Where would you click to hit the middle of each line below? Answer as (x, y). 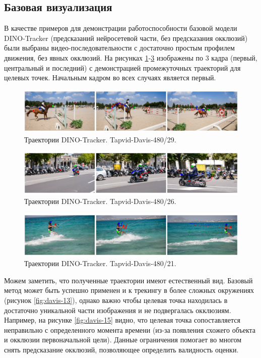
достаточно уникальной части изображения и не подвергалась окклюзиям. (118, 310)
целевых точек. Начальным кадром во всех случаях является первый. (110, 78)
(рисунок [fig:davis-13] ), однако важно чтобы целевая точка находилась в (116, 300)
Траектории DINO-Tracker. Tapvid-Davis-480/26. (100, 201)
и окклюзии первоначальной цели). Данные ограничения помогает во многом (123, 340)
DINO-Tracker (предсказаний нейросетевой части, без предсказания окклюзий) (126, 38)
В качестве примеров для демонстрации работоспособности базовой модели (121, 28)
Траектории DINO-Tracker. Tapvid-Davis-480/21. (100, 263)
